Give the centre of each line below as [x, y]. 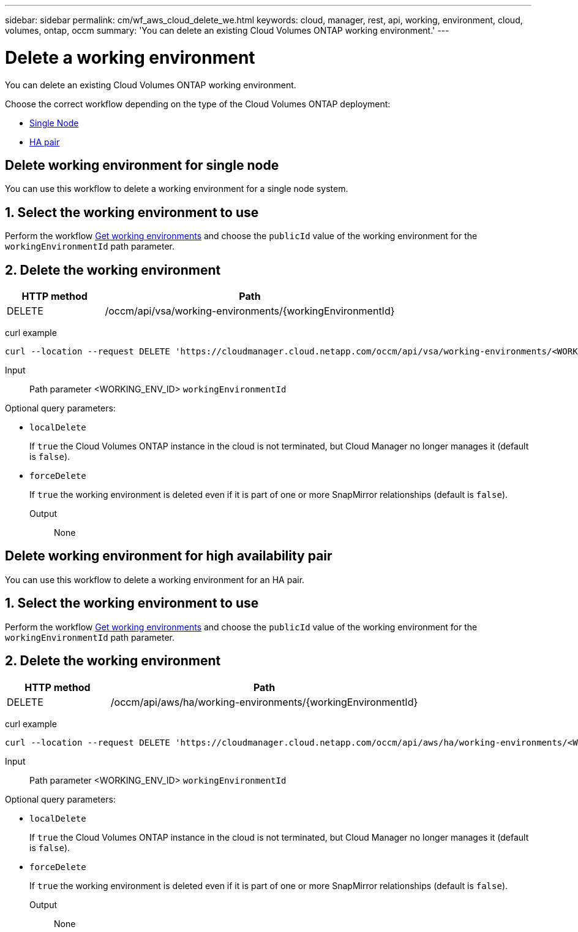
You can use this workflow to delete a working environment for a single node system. [177, 189]
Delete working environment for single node [142, 165]
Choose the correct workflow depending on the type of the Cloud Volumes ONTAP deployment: [198, 104]
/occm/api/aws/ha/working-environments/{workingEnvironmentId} [264, 702]
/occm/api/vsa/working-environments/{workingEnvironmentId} [250, 311]
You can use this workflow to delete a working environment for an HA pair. [155, 579]
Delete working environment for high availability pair [169, 556]
